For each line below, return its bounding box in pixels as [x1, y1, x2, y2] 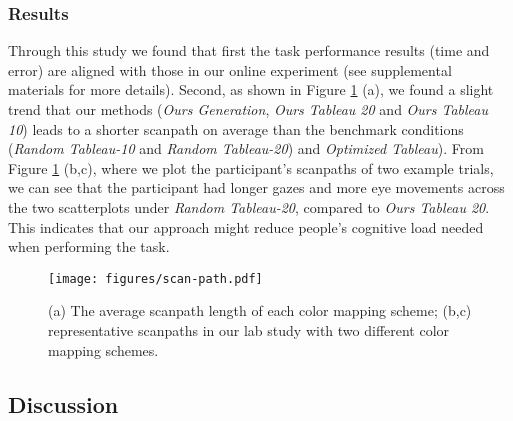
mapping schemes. [48, 339, 159, 360]
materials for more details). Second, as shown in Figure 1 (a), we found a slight [8, 79, 494, 100]
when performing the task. [8, 236, 170, 257]
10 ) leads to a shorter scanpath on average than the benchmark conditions [8, 118, 464, 139]
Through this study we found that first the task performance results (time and [8, 40, 490, 61]
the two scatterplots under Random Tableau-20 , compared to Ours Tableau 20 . [8, 196, 490, 217]
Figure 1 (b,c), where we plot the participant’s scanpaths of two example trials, [8, 157, 494, 178]
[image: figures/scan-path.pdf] [48, 271, 263, 286]
